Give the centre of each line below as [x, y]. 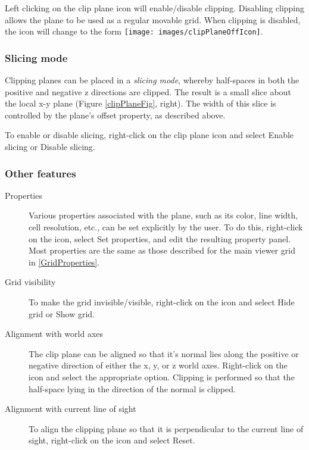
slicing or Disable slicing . [50, 147]
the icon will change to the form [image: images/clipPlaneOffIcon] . [134, 31]
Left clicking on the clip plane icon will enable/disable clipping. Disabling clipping [155, 8]
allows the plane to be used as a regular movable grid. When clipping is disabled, [153, 19]
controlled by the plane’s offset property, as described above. [115, 115]
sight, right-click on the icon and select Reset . [112, 440]
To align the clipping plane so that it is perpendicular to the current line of [166, 428]
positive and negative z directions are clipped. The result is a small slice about [148, 91]
